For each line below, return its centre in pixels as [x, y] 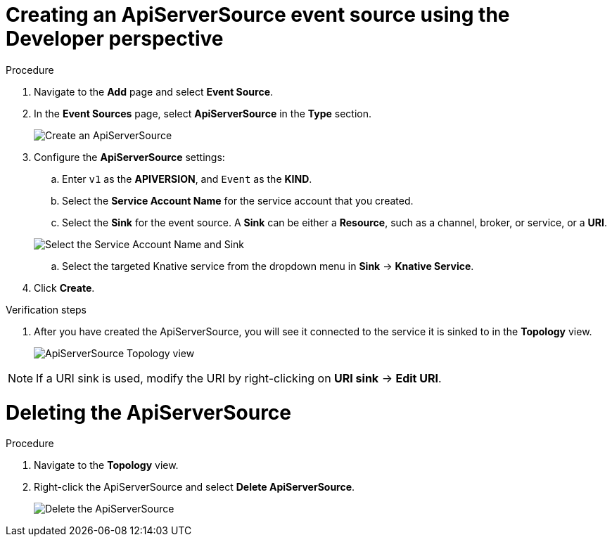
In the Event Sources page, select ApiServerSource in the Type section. [203, 113]
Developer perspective [115, 39]
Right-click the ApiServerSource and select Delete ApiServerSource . [195, 487]
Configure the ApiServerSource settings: [129, 157]
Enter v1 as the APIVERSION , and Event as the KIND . [187, 179]
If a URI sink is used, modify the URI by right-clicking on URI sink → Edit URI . [239, 378]
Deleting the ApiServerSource [148, 412]
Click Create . [64, 288]
